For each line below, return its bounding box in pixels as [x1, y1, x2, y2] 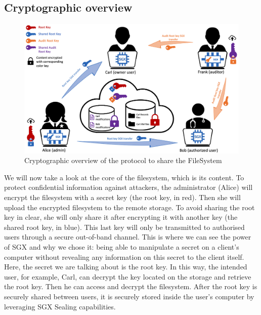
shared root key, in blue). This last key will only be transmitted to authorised [4, 221, 245, 232]
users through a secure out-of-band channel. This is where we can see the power [4, 231, 251, 242]
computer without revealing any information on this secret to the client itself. [4, 251, 244, 262]
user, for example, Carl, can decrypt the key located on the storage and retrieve [4, 271, 251, 282]
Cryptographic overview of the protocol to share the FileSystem [24, 155, 222, 166]
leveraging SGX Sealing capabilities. [4, 301, 116, 311]
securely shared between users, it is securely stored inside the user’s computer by [4, 291, 254, 301]
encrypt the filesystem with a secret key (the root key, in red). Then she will [4, 192, 241, 203]
